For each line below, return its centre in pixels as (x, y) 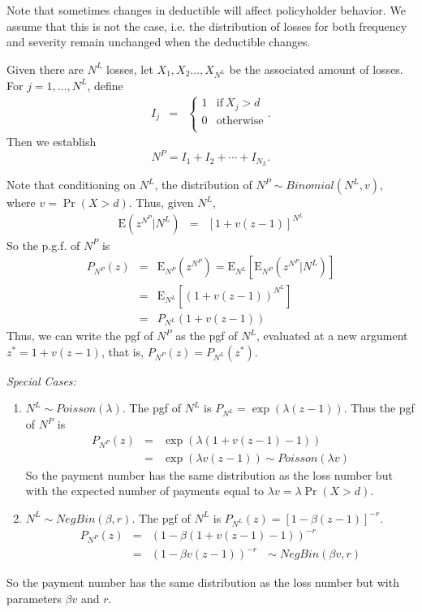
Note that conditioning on (71, 185)
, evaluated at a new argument (332, 336)
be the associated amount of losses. (316, 69)
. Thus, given (161, 203)
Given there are (45, 69)
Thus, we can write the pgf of (80, 336)
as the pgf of (207, 336)
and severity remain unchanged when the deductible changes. (159, 42)
